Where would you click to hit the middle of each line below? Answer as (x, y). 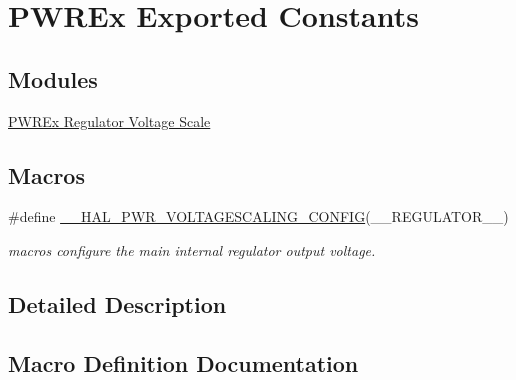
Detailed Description (117, 303)
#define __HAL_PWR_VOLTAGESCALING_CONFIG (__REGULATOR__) (258, 216)
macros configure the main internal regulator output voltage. (192, 249)
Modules (53, 78)
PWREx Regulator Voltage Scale (109, 120)
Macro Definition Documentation (183, 362)
